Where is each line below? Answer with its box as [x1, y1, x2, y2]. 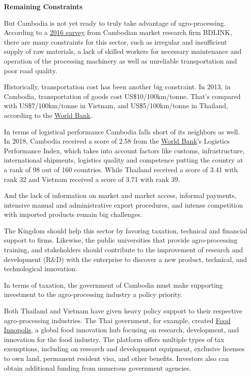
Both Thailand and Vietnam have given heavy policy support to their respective [4, 306, 243, 316]
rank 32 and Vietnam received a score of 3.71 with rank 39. [4, 174, 180, 184]
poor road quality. [4, 65, 57, 75]
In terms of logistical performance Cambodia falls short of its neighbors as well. [4, 126, 240, 136]
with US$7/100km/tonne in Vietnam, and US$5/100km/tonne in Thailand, [4, 100, 228, 111]
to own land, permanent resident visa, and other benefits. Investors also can [4, 353, 229, 363]
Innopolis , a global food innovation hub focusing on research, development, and [4, 325, 239, 335]
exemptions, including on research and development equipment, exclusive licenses [4, 343, 245, 354]
